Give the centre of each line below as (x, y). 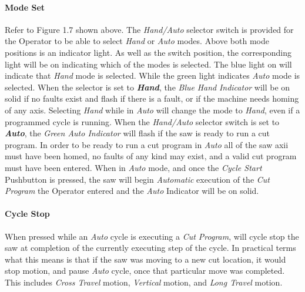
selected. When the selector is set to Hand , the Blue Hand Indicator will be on (148, 87)
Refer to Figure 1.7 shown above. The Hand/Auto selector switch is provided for (149, 29)
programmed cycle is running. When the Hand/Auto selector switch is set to (142, 121)
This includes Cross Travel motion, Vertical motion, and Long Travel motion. (144, 282)
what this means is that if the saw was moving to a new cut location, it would (145, 259)
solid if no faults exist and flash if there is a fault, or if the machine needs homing (152, 98)
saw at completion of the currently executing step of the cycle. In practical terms (150, 248)
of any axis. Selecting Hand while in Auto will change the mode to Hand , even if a (152, 110)
